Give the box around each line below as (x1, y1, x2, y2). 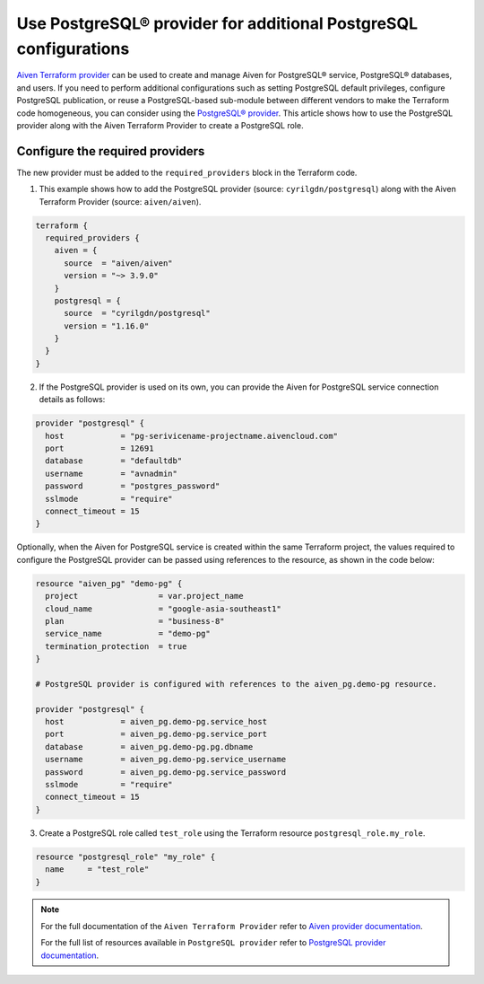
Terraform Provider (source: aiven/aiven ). (39, 196, 202, 206)
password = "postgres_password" (45, 481, 220, 491)
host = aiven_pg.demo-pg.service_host (45, 716, 268, 727)
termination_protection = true (45, 641, 187, 651)
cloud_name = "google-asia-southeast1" (45, 603, 281, 614)
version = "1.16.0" (64, 321, 150, 331)
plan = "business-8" (45, 616, 225, 626)
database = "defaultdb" (45, 456, 183, 466)
